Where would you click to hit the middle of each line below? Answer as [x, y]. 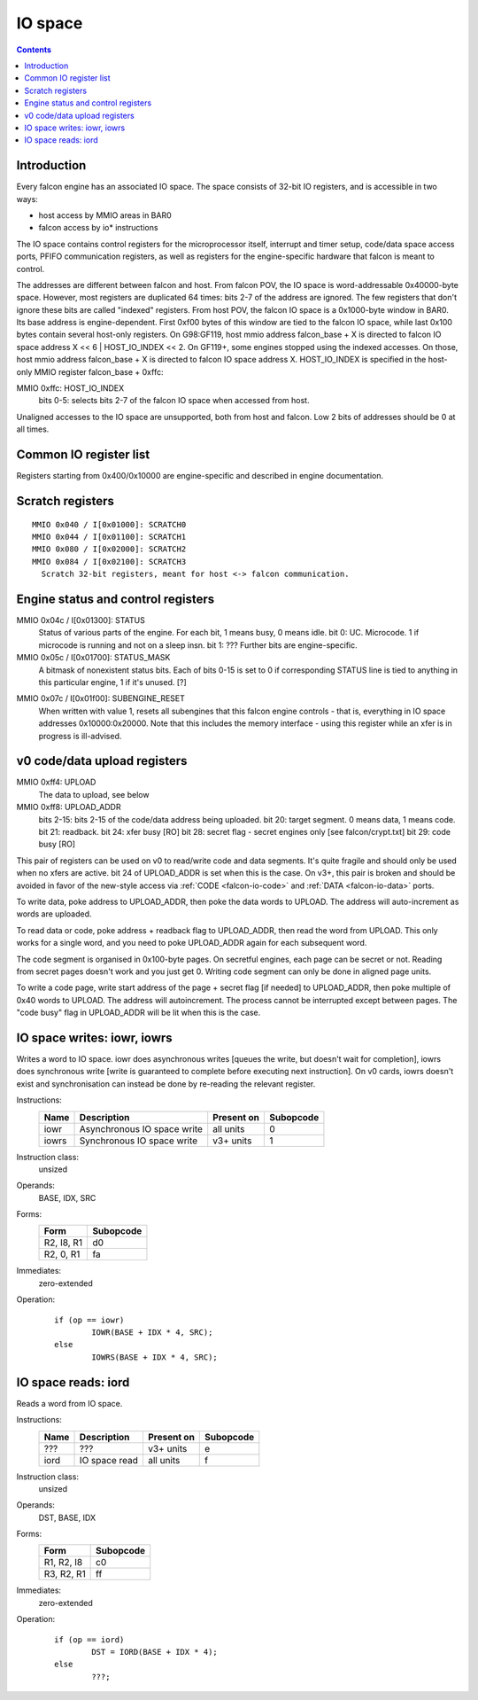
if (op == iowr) [89, 1320]
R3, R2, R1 [65, 1574]
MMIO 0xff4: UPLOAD [56, 782]
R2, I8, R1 [63, 1243]
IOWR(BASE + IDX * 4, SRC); [152, 1333]
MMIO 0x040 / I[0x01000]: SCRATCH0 [109, 524]
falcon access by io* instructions [98, 228]
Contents [34, 50]
